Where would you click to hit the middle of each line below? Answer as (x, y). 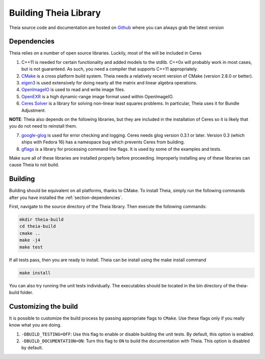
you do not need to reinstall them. (43, 126)
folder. (27, 292)
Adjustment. (34, 110)
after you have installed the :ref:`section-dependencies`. (66, 197)
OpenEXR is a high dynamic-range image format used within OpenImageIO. (97, 96)
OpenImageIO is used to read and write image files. (73, 90)
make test (31, 247)
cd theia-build (38, 226)
